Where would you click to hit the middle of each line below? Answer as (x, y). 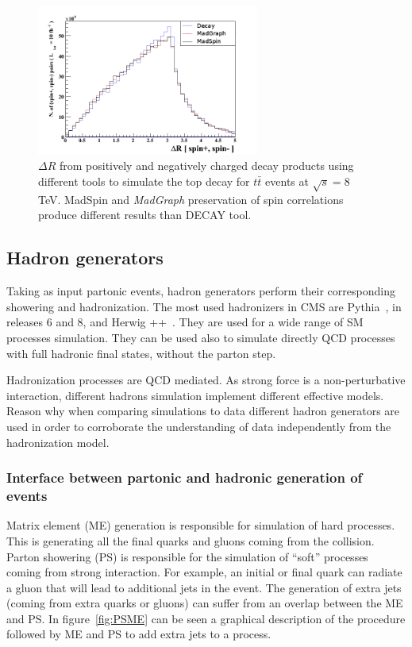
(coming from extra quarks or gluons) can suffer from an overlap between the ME (205, 603)
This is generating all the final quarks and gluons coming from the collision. (191, 540)
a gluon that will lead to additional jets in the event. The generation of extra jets (204, 587)
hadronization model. (58, 442)
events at (287, 181)
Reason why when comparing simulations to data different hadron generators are (203, 411)
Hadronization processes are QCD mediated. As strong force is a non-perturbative (206, 380)
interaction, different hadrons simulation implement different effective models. (195, 395)
